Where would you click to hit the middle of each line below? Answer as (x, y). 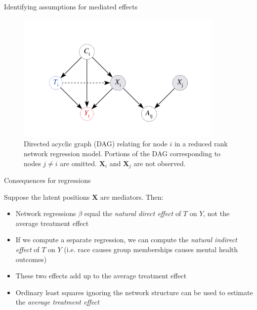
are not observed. (160, 163)
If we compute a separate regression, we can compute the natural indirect (126, 240)
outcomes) (31, 259)
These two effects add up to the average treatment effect (101, 276)
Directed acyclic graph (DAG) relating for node (96, 144)
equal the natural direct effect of (133, 213)
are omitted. (79, 163)
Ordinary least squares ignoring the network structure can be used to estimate (134, 292)
